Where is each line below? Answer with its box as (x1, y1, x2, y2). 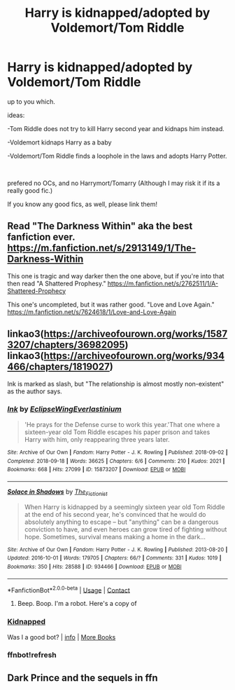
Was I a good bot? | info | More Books (7, 632, 116, 641)
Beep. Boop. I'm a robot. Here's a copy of (17, 600, 138, 608)
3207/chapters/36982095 (7, 339, 125, 351)
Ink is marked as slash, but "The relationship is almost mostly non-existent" (7, 379, 225, 388)
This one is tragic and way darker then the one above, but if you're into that (7, 271, 225, 280)
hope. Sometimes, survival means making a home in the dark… (24, 532, 206, 541)
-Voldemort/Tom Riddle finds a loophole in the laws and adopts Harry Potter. (7, 151, 227, 160)
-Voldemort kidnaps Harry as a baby (7, 138, 112, 147)
